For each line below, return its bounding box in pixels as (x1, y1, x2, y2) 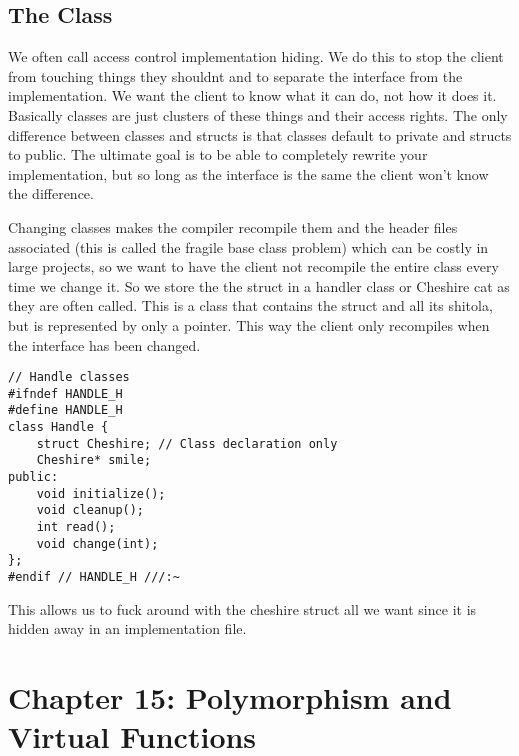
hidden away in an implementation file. (8, 618, 247, 639)
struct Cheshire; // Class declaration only (36, 436, 338, 451)
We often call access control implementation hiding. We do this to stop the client (8, 46, 504, 67)
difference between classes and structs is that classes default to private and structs (8, 124, 512, 145)
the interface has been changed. (8, 334, 201, 355)
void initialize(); (36, 486, 166, 501)
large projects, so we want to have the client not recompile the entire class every (8, 256, 499, 277)
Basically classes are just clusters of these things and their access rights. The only (8, 104, 508, 125)
